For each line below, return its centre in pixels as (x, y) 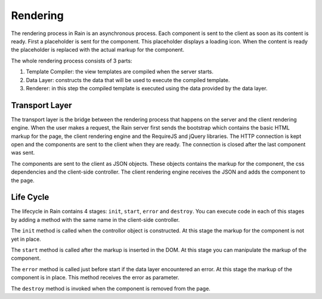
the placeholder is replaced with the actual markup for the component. (98, 50)
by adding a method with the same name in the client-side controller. (95, 219)
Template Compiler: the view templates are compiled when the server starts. (120, 72)
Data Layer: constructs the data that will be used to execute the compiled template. (128, 80)
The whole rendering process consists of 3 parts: (72, 61)
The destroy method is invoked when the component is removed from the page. (111, 288)
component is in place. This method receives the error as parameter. (95, 278)
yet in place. (26, 239)
